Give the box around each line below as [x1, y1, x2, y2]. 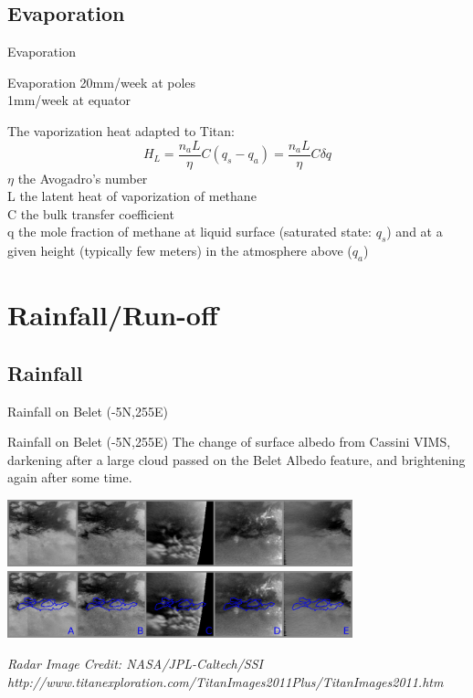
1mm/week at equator [7, 90, 131, 110]
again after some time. [7, 468, 132, 487]
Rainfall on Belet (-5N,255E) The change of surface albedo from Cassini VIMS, [7, 432, 451, 451]
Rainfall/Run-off [7, 296, 218, 333]
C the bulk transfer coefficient [7, 204, 174, 223]
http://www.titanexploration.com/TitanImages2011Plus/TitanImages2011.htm [7, 672, 444, 691]
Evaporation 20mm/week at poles [7, 72, 196, 91]
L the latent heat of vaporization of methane [7, 186, 257, 206]
